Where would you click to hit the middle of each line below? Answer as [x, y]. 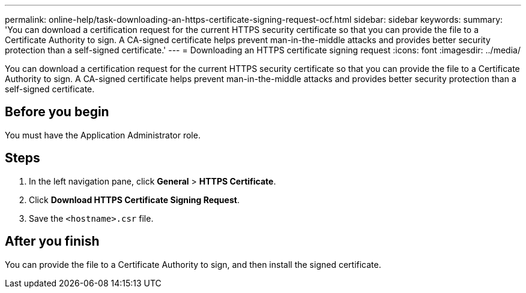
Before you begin [57, 112]
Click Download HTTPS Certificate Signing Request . [134, 200]
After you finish [52, 241]
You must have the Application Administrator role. [103, 135]
